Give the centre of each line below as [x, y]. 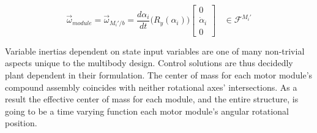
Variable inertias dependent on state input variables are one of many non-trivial [155, 51]
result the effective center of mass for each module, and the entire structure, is [152, 99]
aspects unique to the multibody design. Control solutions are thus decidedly [149, 63]
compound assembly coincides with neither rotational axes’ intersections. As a [151, 87]
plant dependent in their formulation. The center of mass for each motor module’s [159, 74]
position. [21, 123]
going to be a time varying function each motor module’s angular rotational [147, 111]
